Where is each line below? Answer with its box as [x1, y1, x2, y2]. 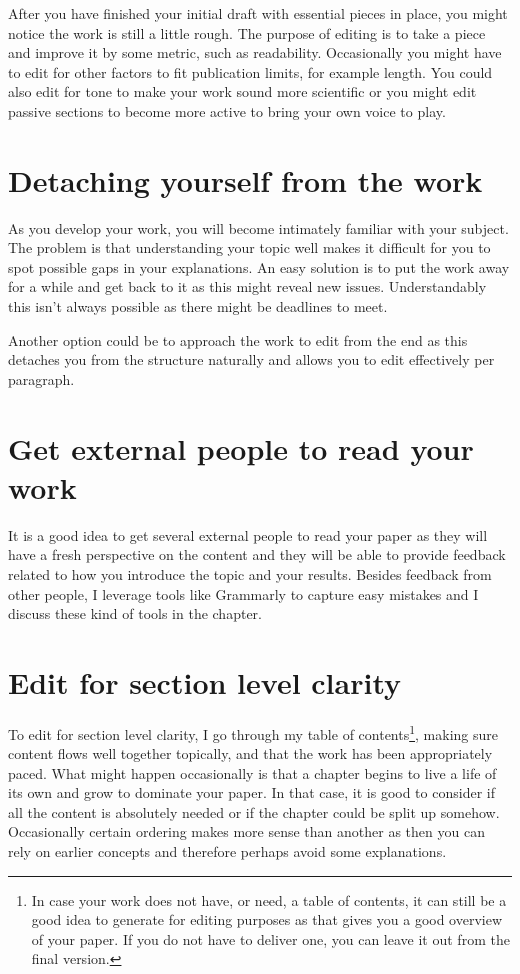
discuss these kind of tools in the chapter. [8, 603, 262, 624]
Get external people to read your [8, 427, 474, 468]
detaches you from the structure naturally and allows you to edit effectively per [8, 349, 495, 370]
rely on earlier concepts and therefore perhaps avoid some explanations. [8, 841, 447, 862]
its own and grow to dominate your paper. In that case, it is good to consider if [8, 782, 495, 803]
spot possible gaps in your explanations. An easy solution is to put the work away [8, 256, 510, 277]
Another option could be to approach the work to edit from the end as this [8, 329, 468, 350]
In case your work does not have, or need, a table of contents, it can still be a [31, 889, 507, 910]
